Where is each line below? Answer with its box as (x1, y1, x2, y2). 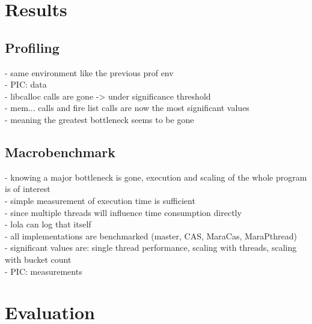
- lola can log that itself (5, 218, 91, 230)
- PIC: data (5, 78, 47, 91)
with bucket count (5, 253, 72, 265)
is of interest (5, 182, 50, 195)
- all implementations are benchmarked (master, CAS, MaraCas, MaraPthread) (5, 229, 297, 242)
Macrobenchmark (5, 142, 116, 161)
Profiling (5, 38, 60, 56)
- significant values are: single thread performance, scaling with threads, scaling (5, 241, 297, 254)
